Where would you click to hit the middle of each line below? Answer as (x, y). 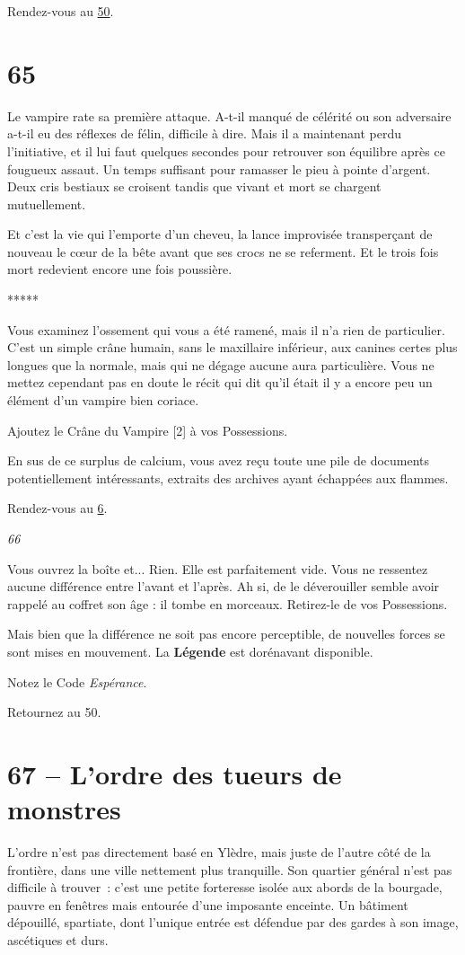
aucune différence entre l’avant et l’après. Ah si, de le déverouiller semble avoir (224, 586)
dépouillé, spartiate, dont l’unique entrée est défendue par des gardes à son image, (233, 922)
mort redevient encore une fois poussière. (120, 269)
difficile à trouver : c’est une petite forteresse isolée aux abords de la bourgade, (225, 887)
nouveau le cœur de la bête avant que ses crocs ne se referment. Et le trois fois (223, 251)
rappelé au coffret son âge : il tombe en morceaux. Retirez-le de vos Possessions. (228, 603)
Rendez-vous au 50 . (61, 11)
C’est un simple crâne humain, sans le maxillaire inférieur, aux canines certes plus (232, 347)
